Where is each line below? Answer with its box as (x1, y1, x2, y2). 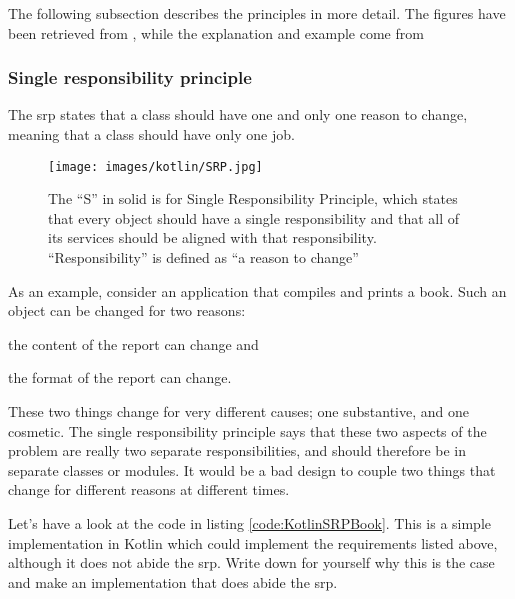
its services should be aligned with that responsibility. (48, 227, 377, 248)
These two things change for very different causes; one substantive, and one (8, 401, 469, 421)
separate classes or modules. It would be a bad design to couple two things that (8, 459, 496, 480)
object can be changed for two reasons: (8, 300, 246, 321)
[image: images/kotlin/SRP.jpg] (48, 159, 263, 174)
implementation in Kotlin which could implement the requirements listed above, (8, 532, 498, 553)
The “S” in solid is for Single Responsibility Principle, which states (48, 188, 458, 209)
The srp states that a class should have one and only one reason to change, (8, 104, 468, 125)
